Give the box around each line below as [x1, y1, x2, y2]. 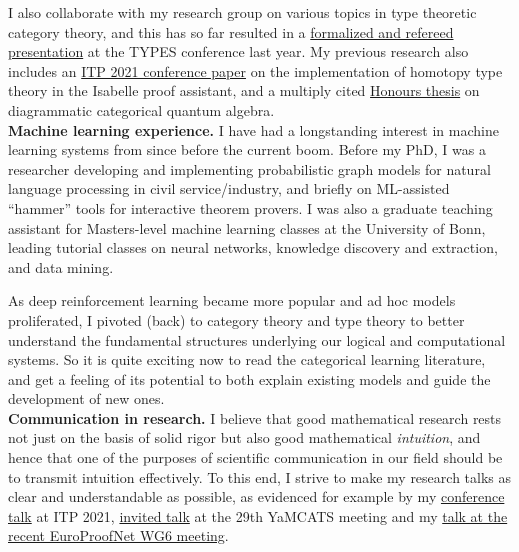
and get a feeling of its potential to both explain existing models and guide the [8, 368, 491, 389]
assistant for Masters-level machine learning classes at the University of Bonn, [8, 217, 486, 238]
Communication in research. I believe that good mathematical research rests [8, 407, 502, 428]
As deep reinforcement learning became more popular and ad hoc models [8, 290, 456, 311]
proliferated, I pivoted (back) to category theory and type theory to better [8, 309, 465, 330]
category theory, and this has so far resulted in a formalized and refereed [8, 21, 454, 42]
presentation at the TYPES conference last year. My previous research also [8, 41, 469, 62]
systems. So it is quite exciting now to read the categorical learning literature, [8, 349, 486, 370]
